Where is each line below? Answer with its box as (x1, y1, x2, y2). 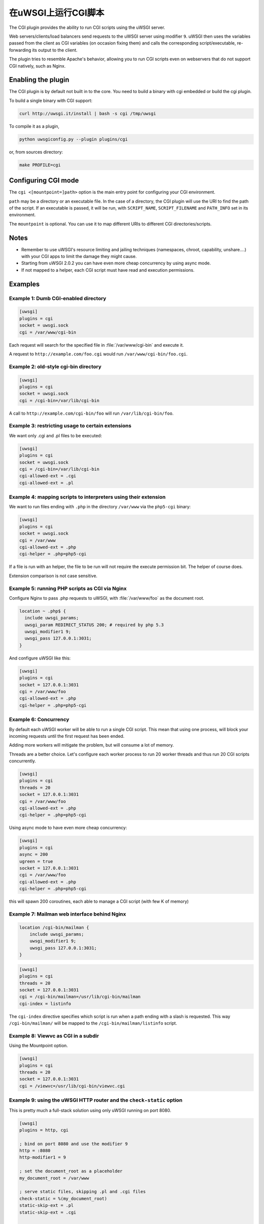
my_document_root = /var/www (19, 1175, 89, 1181)
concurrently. (9, 758, 36, 764)
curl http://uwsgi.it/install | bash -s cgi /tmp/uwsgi (19, 111, 156, 116)
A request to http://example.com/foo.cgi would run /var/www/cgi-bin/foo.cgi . (9, 351, 188, 357)
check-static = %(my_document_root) (19, 1196, 108, 1201)
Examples (9, 280, 40, 288)
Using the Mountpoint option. (9, 1043, 68, 1049)
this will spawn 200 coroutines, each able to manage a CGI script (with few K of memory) (9, 898, 189, 904)
